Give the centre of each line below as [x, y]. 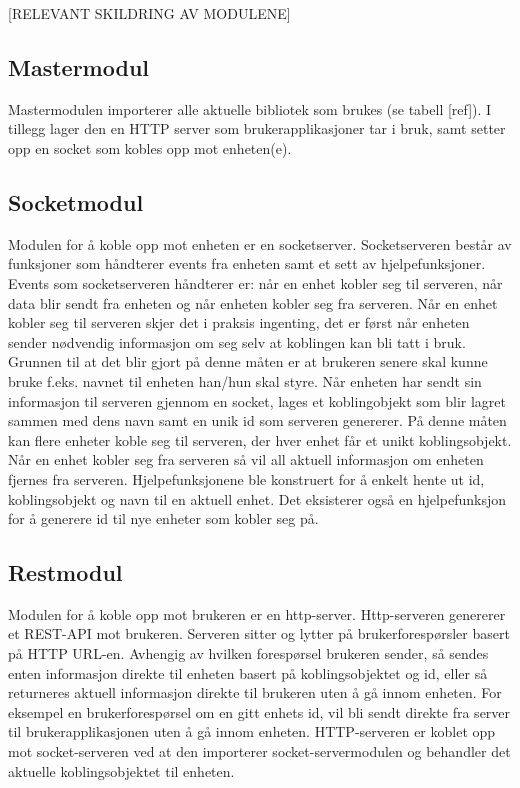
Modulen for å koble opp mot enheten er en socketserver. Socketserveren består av [260, 243]
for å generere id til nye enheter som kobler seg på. [163, 518]
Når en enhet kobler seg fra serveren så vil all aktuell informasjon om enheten [246, 459]
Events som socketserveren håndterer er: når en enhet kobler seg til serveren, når [255, 282]
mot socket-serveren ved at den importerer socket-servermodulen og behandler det [259, 751]
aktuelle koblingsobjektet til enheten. [121, 770]
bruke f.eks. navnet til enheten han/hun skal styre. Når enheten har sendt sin [245, 380]
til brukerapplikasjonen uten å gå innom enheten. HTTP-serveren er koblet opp [252, 731]
